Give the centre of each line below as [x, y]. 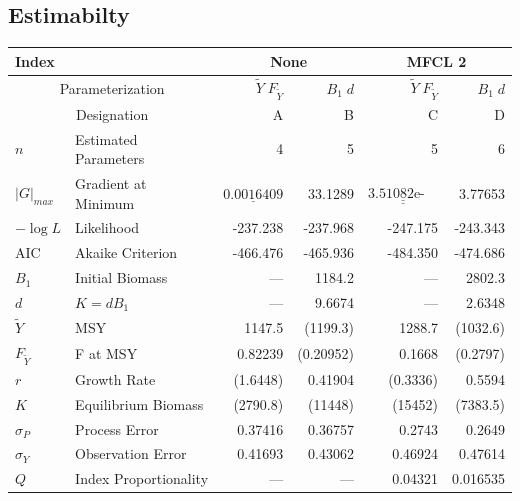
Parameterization [112, 87]
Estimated [106, 138]
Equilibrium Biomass [139, 403]
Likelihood [107, 227]
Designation [112, 113]
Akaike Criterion [126, 252]
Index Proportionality [142, 478]
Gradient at [111, 183]
